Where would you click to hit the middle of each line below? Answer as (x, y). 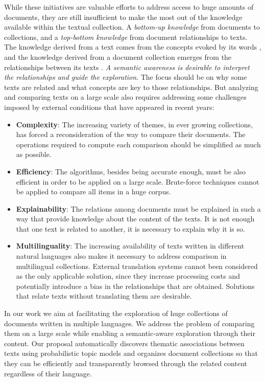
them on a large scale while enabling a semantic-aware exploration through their (130, 333)
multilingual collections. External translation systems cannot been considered (137, 266)
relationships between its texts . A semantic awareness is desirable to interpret (127, 67)
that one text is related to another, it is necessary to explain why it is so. (130, 228)
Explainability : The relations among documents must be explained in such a (138, 208)
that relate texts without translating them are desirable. (104, 296)
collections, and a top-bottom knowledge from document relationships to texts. (126, 37)
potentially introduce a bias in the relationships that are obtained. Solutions (135, 286)
